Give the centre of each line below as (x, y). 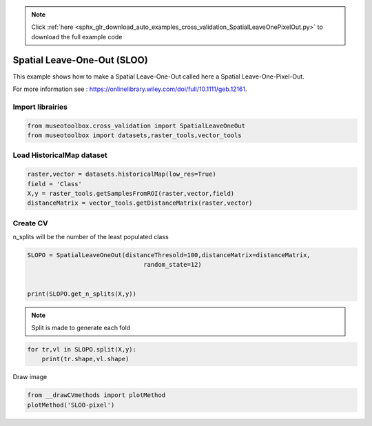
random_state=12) (173, 265)
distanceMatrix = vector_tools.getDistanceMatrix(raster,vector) (140, 203)
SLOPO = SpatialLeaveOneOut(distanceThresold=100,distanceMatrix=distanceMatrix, (169, 255)
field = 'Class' (55, 184)
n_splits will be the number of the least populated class (91, 237)
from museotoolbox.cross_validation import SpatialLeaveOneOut (136, 125)
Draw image (30, 377)
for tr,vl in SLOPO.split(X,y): (82, 349)
